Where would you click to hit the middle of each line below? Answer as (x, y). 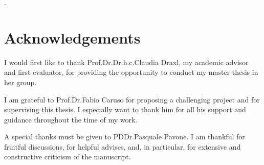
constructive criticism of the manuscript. (68, 157)
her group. (20, 82)
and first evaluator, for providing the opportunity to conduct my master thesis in (131, 72)
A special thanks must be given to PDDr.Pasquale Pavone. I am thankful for (125, 137)
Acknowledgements (72, 37)
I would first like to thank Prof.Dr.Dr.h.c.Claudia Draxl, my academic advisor (126, 62)
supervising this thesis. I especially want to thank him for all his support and (125, 109)
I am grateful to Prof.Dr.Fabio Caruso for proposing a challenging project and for (132, 99)
